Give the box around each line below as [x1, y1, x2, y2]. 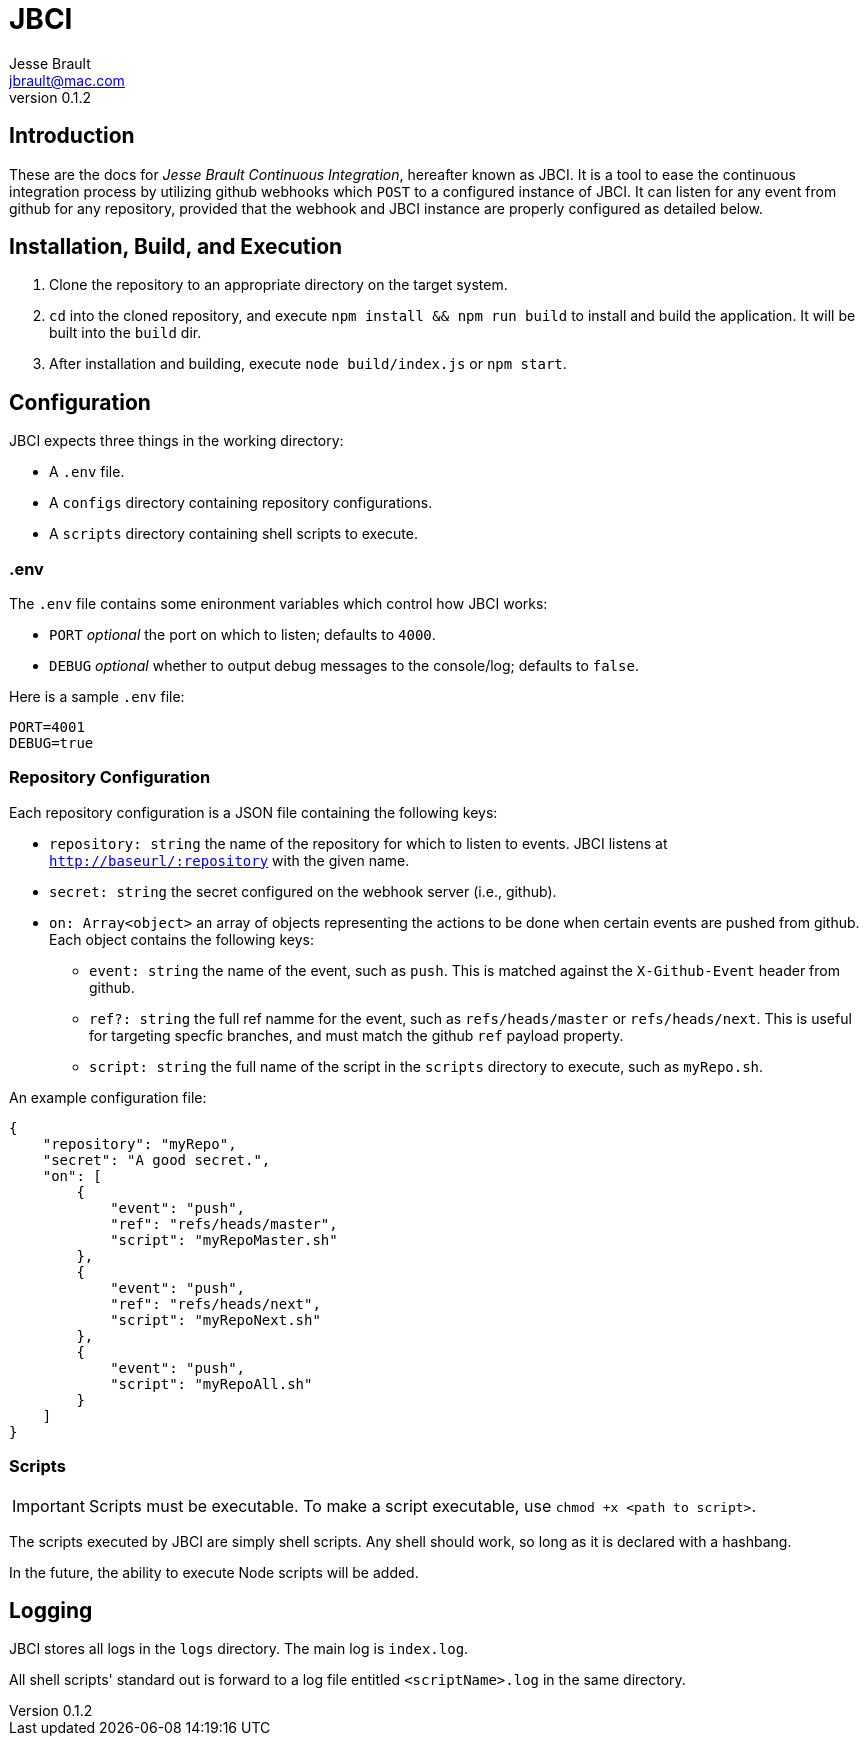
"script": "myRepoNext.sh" [110, 1311, 321, 1328]
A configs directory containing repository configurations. [49, 494, 433, 512]
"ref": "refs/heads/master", [110, 1215, 338, 1232]
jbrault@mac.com [9, 71, 125, 89]
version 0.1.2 [9, 88, 91, 106]
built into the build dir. [49, 324, 202, 342]
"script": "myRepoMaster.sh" [110, 1231, 338, 1248]
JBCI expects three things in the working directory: [9, 432, 344, 450]
